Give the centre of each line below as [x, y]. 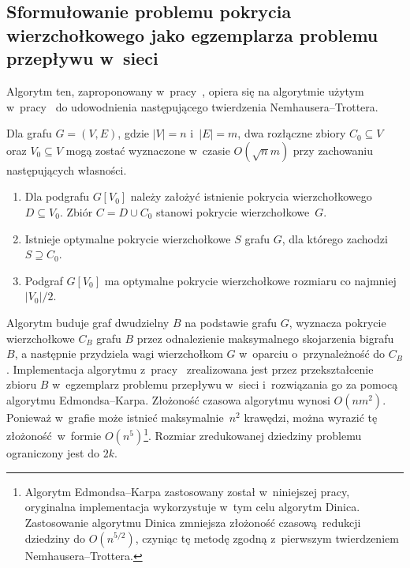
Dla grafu [29, 133]
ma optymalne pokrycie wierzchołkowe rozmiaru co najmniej [250, 280]
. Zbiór [76, 211]
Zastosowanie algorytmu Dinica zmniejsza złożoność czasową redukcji [193, 522]
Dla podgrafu [57, 196]
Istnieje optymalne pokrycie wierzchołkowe [128, 238]
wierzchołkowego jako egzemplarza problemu [192, 34]
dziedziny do [55, 538]
